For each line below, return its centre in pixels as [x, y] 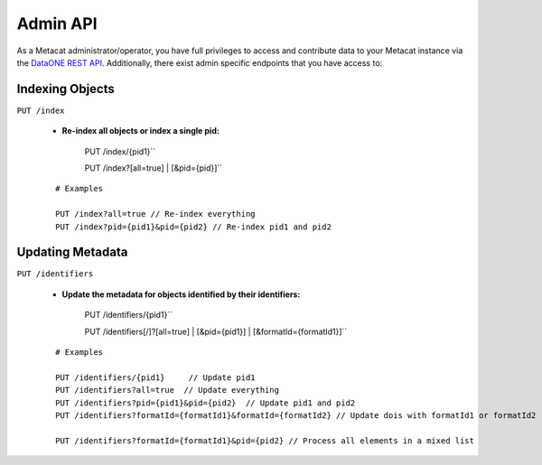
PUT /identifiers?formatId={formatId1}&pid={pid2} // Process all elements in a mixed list [265, 441]
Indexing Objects [65, 89]
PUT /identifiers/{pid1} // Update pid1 [156, 377]
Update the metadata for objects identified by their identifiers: [181, 294]
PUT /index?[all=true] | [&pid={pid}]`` [154, 168]
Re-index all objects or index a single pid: [141, 131]
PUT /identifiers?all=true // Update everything [168, 390]
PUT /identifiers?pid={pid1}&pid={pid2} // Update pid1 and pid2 [206, 403]
